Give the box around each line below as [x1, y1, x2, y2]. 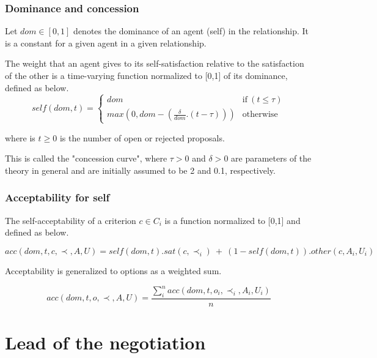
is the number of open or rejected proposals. [59, 131, 225, 144]
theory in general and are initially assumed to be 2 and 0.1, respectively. [5, 163, 276, 176]
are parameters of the [231, 152, 312, 165]
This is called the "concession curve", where [5, 152, 167, 165]
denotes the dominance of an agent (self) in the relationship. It [73, 24, 309, 37]
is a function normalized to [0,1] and [164, 214, 301, 226]
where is [5, 131, 35, 144]
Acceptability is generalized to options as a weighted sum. [5, 264, 222, 277]
